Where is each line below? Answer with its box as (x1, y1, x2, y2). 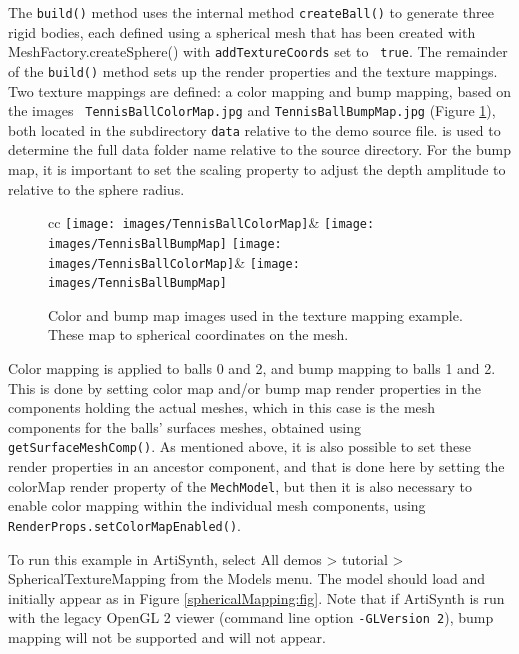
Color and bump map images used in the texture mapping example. (48, 304, 463, 325)
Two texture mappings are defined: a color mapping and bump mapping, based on (8, 80, 512, 101)
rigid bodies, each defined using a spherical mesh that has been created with (8, 21, 476, 42)
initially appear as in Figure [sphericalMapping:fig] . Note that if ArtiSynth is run (8, 587, 505, 608)
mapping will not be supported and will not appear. (8, 627, 326, 648)
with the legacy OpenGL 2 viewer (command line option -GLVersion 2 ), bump (8, 607, 494, 628)
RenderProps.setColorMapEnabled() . (8, 515, 241, 535)
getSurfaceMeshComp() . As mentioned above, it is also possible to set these (8, 436, 471, 457)
